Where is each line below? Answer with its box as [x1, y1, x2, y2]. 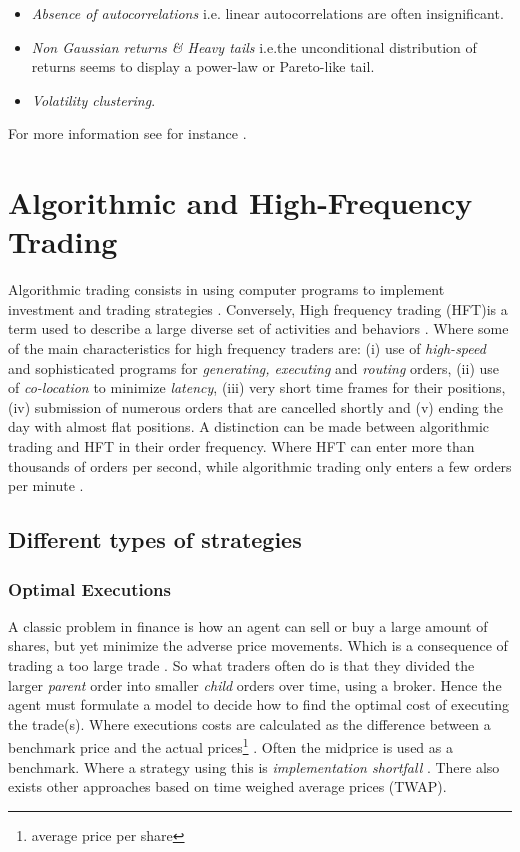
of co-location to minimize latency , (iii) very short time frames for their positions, [8, 377, 506, 398]
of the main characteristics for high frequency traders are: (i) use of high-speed [8, 338, 486, 359]
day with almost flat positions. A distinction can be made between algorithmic [8, 416, 490, 437]
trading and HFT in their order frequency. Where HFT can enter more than [8, 436, 475, 457]
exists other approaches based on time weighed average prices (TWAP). [8, 776, 447, 797]
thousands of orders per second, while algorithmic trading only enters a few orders [8, 455, 512, 476]
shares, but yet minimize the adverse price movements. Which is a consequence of [8, 635, 508, 656]
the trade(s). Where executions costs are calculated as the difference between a [8, 713, 491, 734]
